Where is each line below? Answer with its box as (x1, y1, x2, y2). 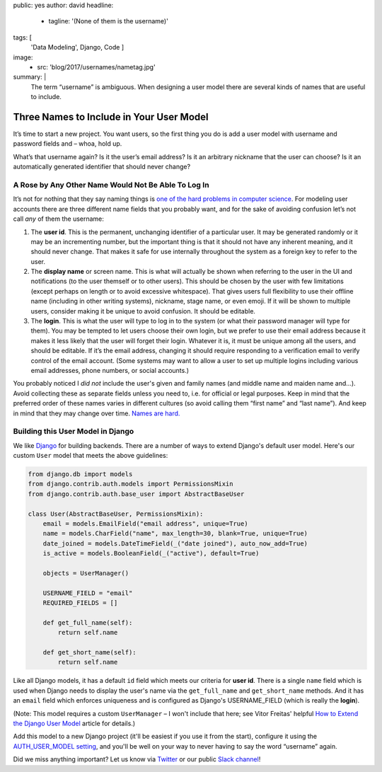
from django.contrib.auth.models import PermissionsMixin (28, 480, 233, 488)
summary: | (13, 73, 47, 81)
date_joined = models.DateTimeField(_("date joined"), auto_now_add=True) (42, 539, 308, 548)
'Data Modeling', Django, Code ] (30, 43, 125, 52)
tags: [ (13, 33, 32, 42)
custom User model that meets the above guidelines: (13, 451, 168, 460)
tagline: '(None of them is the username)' (48, 17, 169, 25)
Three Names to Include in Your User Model (13, 110, 209, 123)
